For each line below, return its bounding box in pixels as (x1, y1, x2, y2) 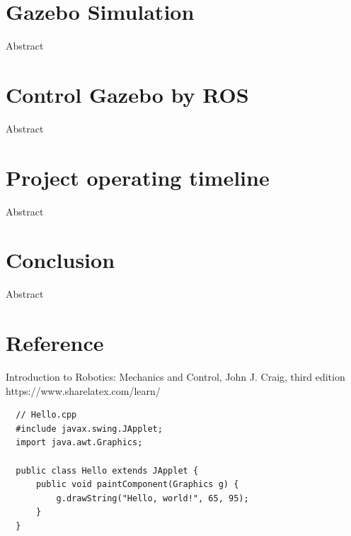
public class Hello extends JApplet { (16, 465, 199, 476)
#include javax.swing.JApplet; (16, 423, 163, 434)
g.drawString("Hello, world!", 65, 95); (56, 493, 249, 503)
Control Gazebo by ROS (6, 79, 249, 108)
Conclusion (6, 245, 115, 274)
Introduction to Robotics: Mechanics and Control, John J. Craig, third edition (6, 369, 345, 384)
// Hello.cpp (16, 410, 77, 420)
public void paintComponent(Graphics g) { (35, 479, 239, 490)
